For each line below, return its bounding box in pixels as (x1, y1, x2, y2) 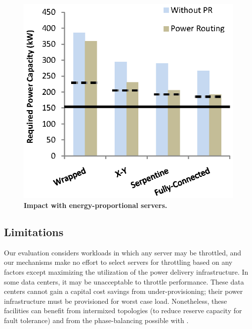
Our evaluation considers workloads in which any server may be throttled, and (4, 247, 242, 257)
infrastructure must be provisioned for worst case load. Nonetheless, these (4, 295, 227, 306)
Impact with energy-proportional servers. (24, 200, 168, 210)
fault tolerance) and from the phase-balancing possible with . (4, 315, 189, 325)
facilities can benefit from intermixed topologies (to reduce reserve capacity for (4, 305, 242, 316)
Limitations (4, 224, 64, 240)
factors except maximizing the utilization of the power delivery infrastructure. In (4, 267, 249, 277)
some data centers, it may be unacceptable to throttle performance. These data (4, 276, 244, 287)
